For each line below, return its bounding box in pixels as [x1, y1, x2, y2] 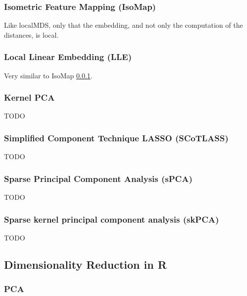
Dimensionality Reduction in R [4, 256, 167, 272]
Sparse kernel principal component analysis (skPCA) [4, 213, 219, 225]
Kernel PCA [4, 91, 55, 104]
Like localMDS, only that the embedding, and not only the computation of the [4, 20, 243, 30]
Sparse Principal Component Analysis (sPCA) [4, 172, 193, 184]
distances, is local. [4, 29, 59, 40]
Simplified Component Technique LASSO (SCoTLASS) [4, 131, 229, 144]
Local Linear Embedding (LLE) [4, 51, 132, 63]
